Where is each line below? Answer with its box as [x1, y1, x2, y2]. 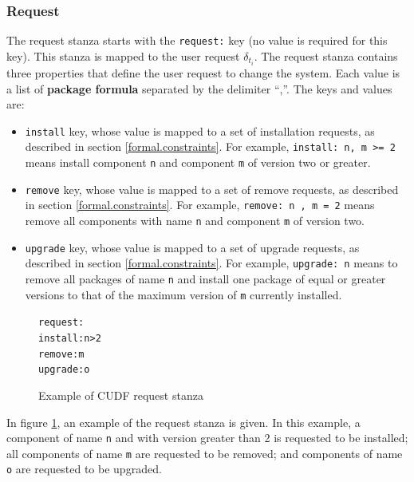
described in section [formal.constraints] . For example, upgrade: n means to [25, 255, 398, 271]
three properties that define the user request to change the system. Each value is [6, 64, 400, 81]
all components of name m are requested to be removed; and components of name [6, 444, 403, 461]
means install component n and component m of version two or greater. [25, 154, 371, 171]
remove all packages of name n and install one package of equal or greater [25, 271, 386, 286]
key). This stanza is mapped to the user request [6, 47, 240, 64]
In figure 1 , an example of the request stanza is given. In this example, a [6, 413, 361, 430]
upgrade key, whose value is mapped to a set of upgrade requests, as [25, 239, 360, 255]
